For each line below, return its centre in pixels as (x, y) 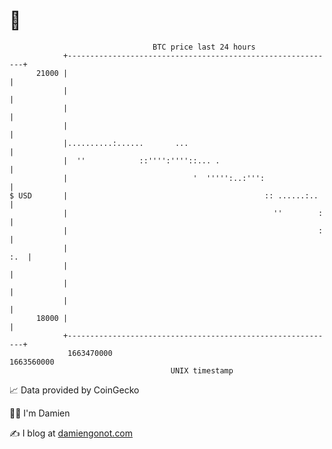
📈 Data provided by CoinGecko (74, 390)
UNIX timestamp (202, 370)
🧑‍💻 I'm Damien (40, 413)
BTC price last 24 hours (204, 47)
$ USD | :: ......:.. (164, 195)
